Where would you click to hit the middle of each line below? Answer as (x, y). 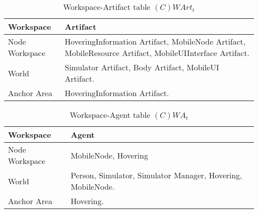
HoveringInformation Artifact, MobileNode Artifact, (155, 41)
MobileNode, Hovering (109, 155)
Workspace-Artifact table (107, 7)
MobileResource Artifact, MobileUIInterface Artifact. (157, 53)
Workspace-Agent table (110, 115)
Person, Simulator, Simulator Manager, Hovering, (156, 175)
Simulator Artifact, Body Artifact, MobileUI (142, 67)
